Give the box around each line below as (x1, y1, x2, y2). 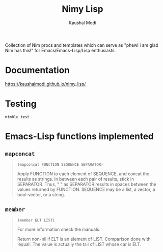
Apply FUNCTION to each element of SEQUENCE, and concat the (17, 171, 150, 177)
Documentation (5, 65, 70, 76)
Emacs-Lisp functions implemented (5, 131, 154, 142)
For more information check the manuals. (17, 226, 101, 232)
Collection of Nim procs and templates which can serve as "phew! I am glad (5, 42, 159, 48)
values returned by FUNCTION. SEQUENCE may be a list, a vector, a (17, 186, 156, 192)
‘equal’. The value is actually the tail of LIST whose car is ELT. (17, 241, 141, 247)
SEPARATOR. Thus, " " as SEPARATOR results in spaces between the (17, 181, 156, 187)
